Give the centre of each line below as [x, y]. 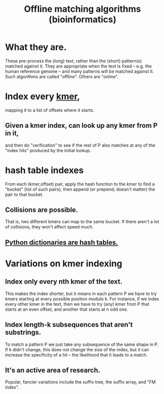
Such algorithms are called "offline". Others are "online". [62, 76]
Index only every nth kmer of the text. [64, 282]
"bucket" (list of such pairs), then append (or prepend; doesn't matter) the [80, 189]
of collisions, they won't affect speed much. [49, 227]
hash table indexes [44, 170]
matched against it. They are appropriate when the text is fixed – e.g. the [79, 66]
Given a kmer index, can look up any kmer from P [81, 126]
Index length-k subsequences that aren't [69, 325]
